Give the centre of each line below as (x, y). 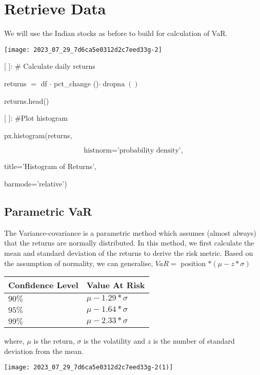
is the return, (54, 341)
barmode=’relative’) (36, 183)
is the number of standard (194, 341)
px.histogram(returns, (38, 135)
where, (14, 341)
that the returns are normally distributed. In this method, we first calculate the (129, 243)
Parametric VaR (48, 211)
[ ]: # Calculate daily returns (50, 66)
